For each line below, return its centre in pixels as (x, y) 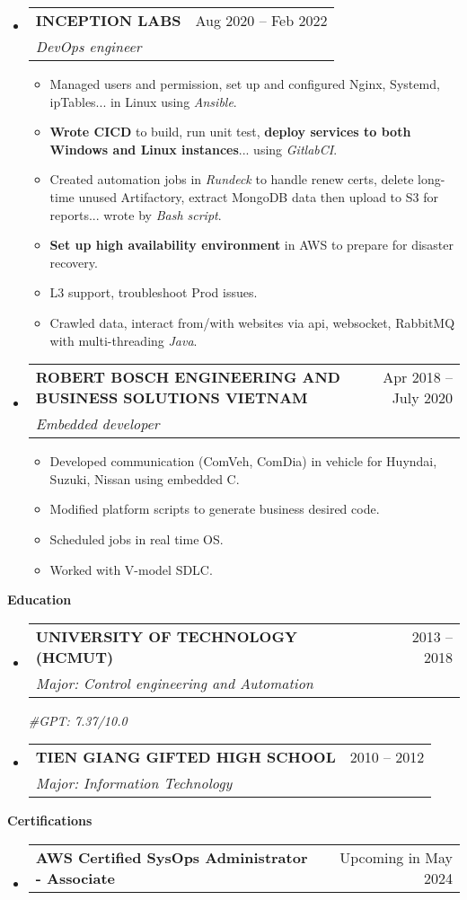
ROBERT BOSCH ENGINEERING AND (188, 377)
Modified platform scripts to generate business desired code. (215, 509)
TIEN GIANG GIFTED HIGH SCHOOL (185, 757)
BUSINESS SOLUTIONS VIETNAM (172, 398)
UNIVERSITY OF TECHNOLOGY (166, 636)
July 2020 (422, 398)
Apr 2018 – (418, 377)
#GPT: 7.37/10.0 (78, 720)
